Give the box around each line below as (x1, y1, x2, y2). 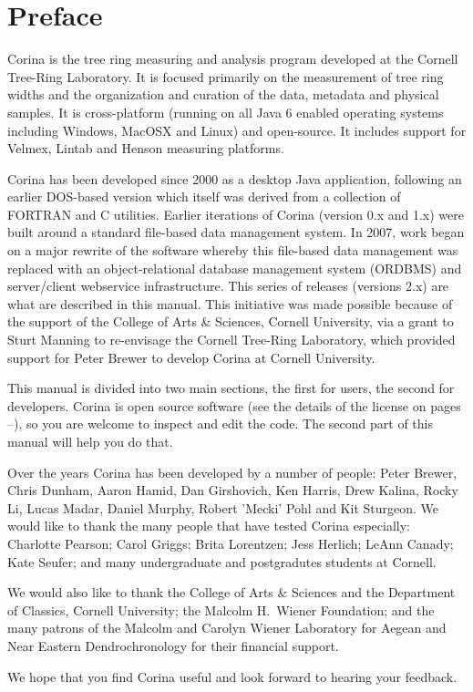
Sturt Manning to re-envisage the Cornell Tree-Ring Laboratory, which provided (7, 330, 456, 349)
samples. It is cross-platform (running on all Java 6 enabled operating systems (7, 102, 444, 121)
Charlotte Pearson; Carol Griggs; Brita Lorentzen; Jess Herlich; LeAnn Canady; (7, 533, 454, 553)
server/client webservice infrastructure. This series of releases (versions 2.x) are (7, 276, 449, 295)
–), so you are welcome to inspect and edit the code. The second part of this (7, 414, 433, 433)
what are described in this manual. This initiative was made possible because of (7, 294, 453, 313)
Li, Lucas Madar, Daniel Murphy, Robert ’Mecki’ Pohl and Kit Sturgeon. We (7, 498, 439, 517)
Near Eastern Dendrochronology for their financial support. (7, 635, 339, 655)
